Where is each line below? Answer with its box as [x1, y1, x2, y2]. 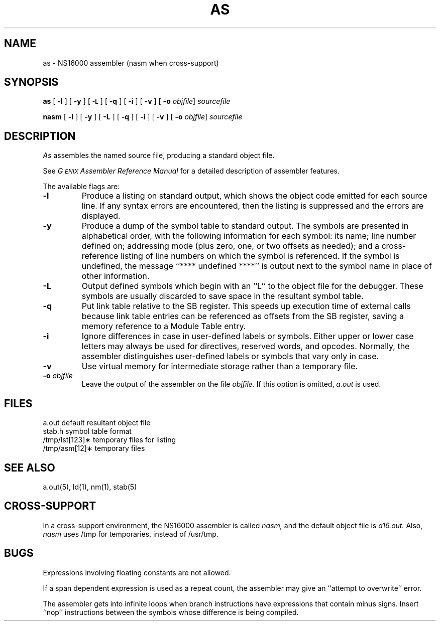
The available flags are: [43, 182, 120, 191]
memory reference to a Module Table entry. [81, 321, 246, 332]
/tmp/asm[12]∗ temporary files [43, 444, 145, 453]
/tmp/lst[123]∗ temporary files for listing [43, 435, 176, 444]
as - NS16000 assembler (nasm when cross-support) [43, 58, 219, 67]
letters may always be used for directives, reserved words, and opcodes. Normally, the [81, 341, 410, 352]
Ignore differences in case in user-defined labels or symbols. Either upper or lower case [81, 331, 414, 342]
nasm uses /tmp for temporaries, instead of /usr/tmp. [43, 529, 218, 538]
